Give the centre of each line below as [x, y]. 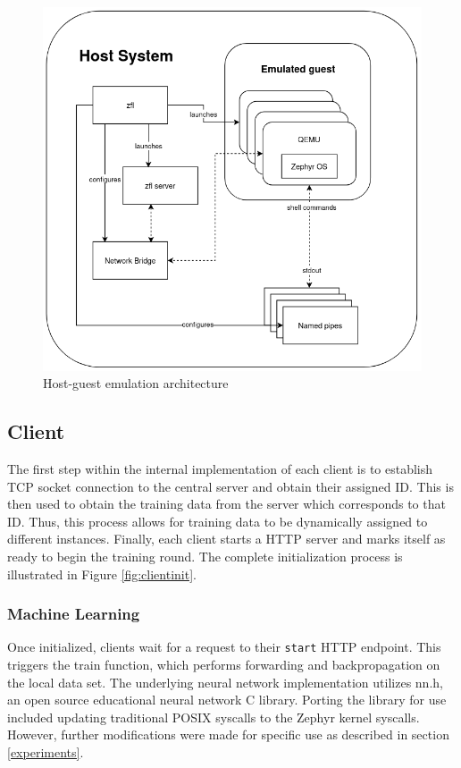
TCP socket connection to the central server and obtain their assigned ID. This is [230, 486]
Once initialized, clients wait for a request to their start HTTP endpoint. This [224, 647]
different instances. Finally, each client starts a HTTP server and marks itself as [226, 539]
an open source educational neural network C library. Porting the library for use [227, 700]
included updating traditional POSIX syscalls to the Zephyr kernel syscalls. [214, 717]
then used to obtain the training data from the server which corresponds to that [226, 504]
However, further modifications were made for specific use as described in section [228, 734]
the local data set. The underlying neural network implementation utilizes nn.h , [225, 682]
